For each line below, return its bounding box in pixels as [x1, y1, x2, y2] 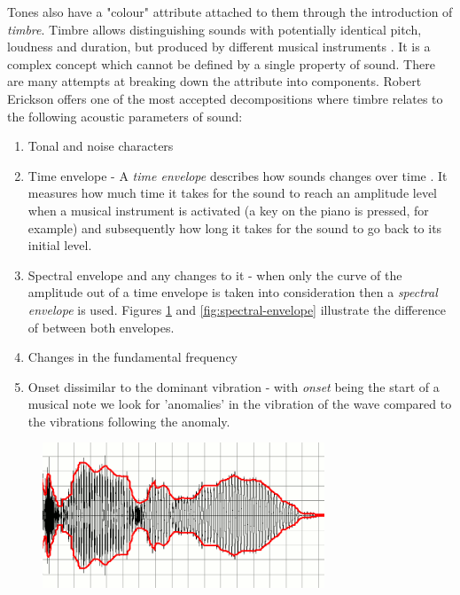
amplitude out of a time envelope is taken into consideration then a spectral [27, 283, 438, 301]
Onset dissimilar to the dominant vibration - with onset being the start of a [27, 377, 440, 395]
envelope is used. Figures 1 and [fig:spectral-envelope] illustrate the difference [27, 300, 446, 318]
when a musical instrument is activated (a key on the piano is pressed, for [27, 200, 429, 219]
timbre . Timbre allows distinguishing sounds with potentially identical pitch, [7, 20, 422, 38]
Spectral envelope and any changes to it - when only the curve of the [27, 265, 402, 284]
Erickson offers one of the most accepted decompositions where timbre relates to [7, 89, 443, 107]
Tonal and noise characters [27, 137, 174, 155]
